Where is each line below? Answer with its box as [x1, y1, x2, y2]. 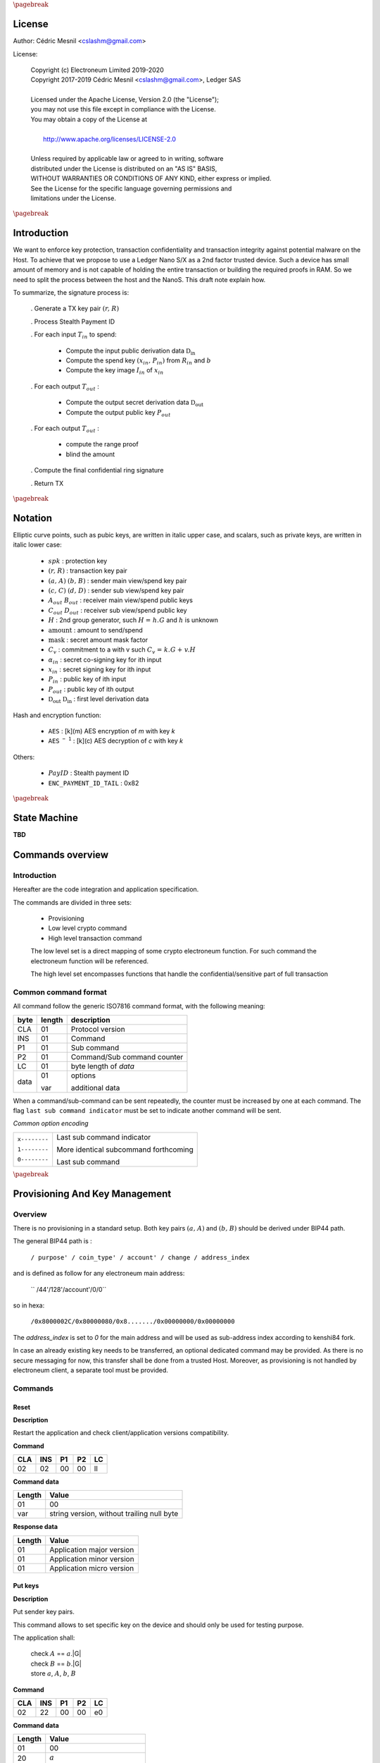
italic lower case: [13, 540, 63, 549]
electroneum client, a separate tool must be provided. [13, 1365, 169, 1374]
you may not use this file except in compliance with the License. [30, 105, 216, 114]
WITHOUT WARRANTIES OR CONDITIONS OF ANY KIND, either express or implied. [30, 174, 272, 183]
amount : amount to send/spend [48, 626, 144, 634]
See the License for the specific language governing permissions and [30, 184, 232, 193]
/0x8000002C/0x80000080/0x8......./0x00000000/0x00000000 [30, 1317, 235, 1326]
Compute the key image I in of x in [65, 366, 164, 377]
